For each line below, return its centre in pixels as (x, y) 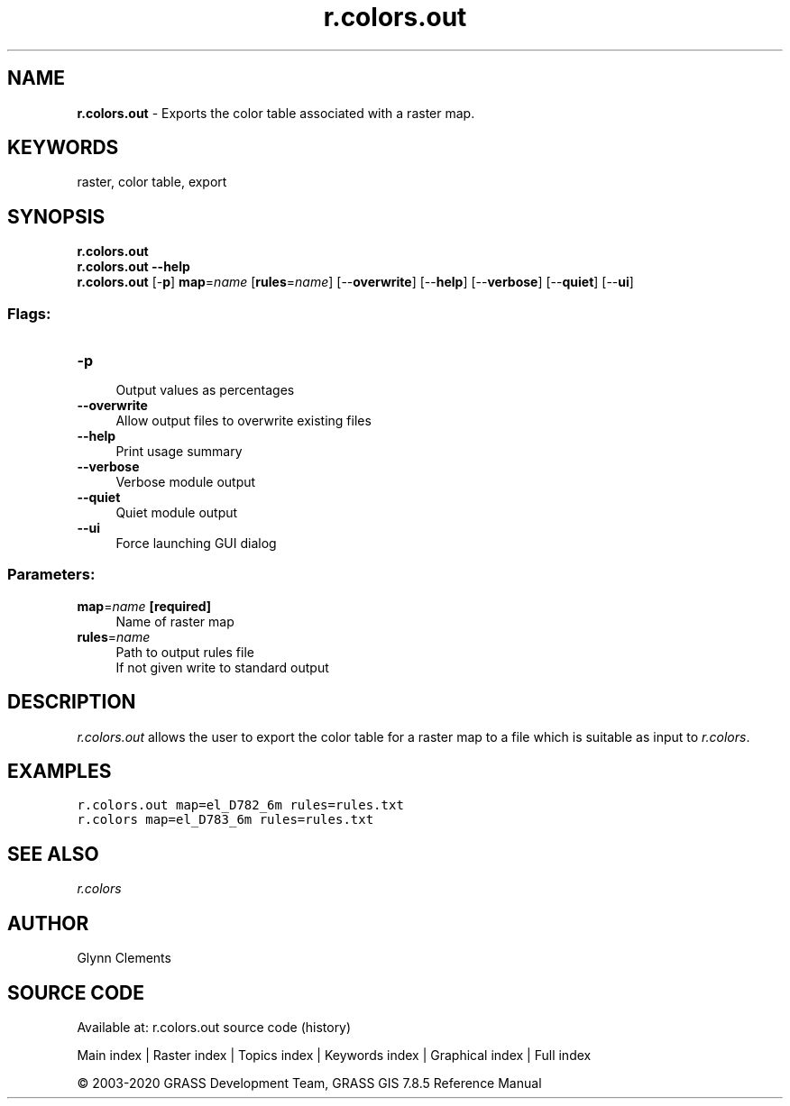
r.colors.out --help (133, 267)
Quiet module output (177, 513)
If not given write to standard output (222, 667)
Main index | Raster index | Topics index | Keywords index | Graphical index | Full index (334, 1055)
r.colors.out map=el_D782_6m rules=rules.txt (240, 805)
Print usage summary (179, 452)
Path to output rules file (185, 652)
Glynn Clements (124, 958)
